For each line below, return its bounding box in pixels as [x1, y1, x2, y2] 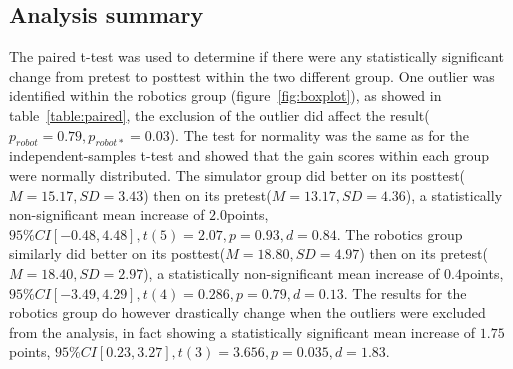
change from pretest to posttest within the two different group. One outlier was [9, 65, 495, 86]
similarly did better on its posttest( [9, 243, 226, 264]
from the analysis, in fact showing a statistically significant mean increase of [9, 321, 476, 342]
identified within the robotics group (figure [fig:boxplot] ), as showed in [9, 85, 442, 106]
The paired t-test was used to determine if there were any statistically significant [9, 46, 504, 67]
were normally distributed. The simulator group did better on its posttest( [9, 164, 466, 185]
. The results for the [343, 282, 467, 303]
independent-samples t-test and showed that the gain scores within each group [9, 145, 490, 166]
